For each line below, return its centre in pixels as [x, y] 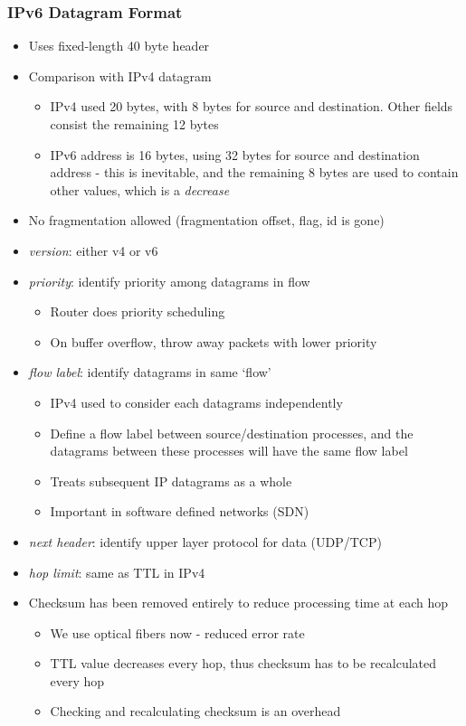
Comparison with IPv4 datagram [120, 75]
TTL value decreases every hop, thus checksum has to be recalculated [243, 663]
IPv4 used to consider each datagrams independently [196, 402]
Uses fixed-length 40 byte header [119, 46]
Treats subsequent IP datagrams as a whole [171, 481]
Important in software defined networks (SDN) [180, 511]
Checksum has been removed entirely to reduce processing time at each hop [238, 603]
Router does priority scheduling [138, 311]
